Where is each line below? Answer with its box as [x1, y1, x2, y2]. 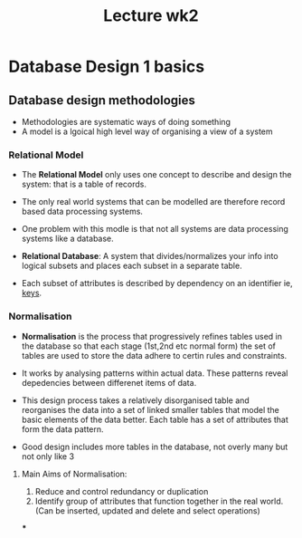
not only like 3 [21, 450, 74, 462]
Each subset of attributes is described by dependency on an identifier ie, [21, 278, 293, 289]
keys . [21, 287, 42, 299]
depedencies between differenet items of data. [21, 377, 197, 388]
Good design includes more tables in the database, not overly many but [21, 441, 288, 452]
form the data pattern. [21, 423, 105, 435]
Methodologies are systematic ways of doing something [21, 117, 231, 127]
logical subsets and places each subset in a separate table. [21, 260, 242, 272]
